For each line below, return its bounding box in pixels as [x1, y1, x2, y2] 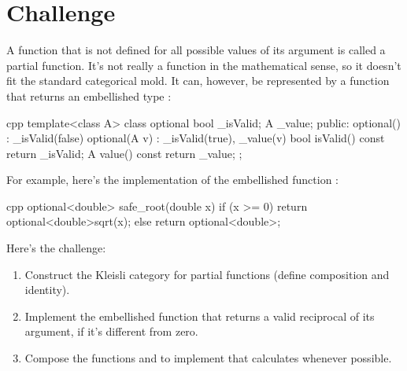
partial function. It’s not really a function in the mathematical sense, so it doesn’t [6, 57, 401, 73]
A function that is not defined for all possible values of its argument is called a [6, 42, 386, 58]
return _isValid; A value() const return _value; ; [6, 145, 242, 161]
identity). [24, 281, 70, 298]
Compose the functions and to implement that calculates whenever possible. [24, 350, 392, 366]
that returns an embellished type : [6, 87, 172, 104]
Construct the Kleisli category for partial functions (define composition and [24, 266, 390, 282]
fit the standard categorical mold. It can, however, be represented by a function [6, 72, 390, 89]
